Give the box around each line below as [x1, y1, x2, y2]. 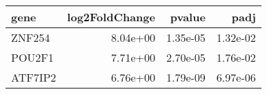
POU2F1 [11, 49, 54, 65]
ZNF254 [11, 30, 50, 45]
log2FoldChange [67, 9, 155, 25]
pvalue [170, 9, 206, 25]
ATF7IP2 [11, 69, 57, 85]
